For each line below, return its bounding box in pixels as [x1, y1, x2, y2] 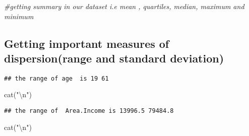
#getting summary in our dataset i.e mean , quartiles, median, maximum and [4, 1, 244, 11]
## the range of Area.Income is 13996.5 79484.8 [4, 107, 174, 115]
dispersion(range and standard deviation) [4, 50, 224, 65]
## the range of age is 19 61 [4, 75, 109, 82]
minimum [4, 11, 34, 21]
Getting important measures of [4, 35, 169, 51]
